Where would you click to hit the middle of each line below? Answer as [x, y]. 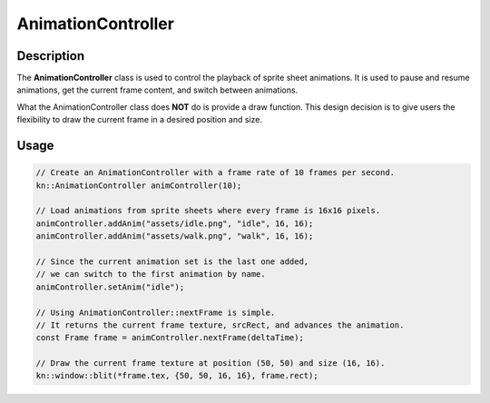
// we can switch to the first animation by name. [151, 274]
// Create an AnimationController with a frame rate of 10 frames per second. [215, 173]
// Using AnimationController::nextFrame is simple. [156, 312]
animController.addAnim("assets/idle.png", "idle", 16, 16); [175, 223]
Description [51, 56]
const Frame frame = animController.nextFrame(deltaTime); [170, 338]
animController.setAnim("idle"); [110, 287]
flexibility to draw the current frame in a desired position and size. [140, 120]
